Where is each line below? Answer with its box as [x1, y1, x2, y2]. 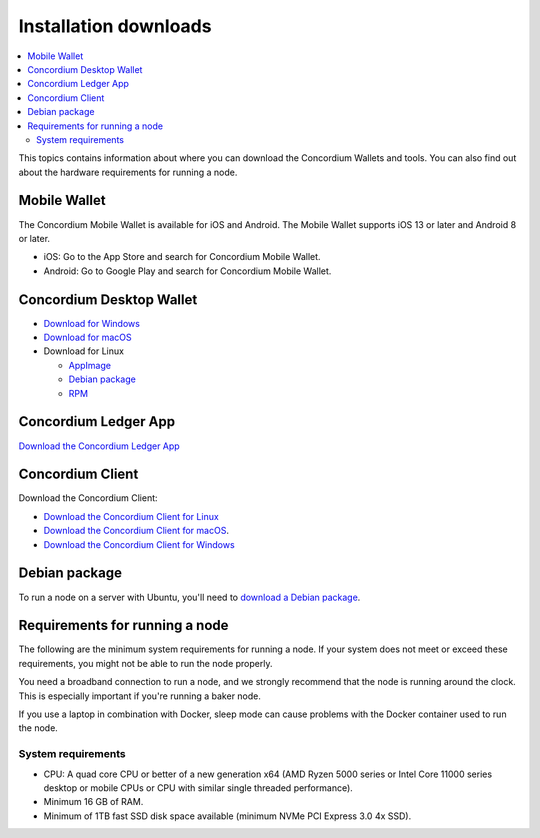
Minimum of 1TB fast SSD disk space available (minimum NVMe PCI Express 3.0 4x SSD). [43, 810, 412, 822]
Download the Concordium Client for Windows [43, 538, 235, 550]
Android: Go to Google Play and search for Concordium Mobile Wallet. [43, 265, 332, 277]
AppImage [68, 359, 112, 371]
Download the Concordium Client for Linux [43, 510, 219, 522]
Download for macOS [43, 331, 132, 344]
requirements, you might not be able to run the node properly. [18, 657, 273, 669]
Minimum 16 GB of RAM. [43, 796, 144, 808]
